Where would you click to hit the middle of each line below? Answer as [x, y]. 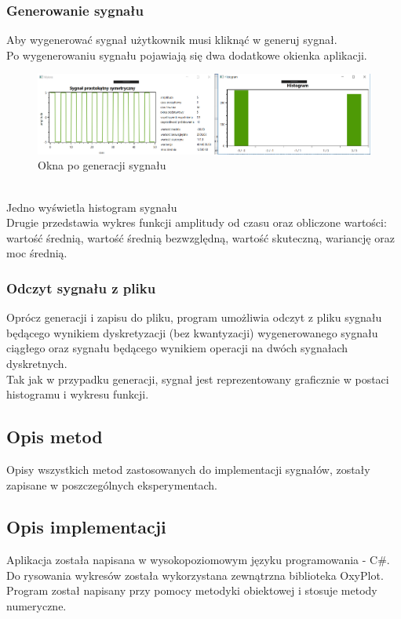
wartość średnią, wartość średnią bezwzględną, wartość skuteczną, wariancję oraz [200, 237]
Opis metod [55, 437]
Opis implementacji [86, 527]
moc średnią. [37, 253]
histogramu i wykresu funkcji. [78, 394]
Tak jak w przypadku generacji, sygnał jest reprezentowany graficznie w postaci [198, 379]
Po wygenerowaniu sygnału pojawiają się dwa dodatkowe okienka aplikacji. [187, 55]
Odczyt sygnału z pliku [81, 288]
